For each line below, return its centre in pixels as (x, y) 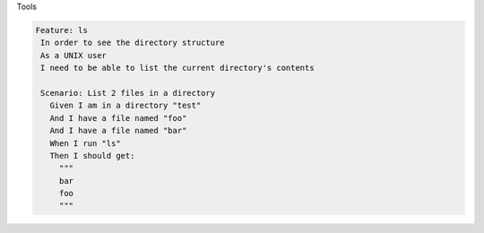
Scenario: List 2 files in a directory (128, 93)
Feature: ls (62, 30)
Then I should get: (92, 155)
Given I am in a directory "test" (125, 106)
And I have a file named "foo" (118, 118)
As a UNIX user (74, 55)
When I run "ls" (85, 143)
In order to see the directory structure (133, 43)
